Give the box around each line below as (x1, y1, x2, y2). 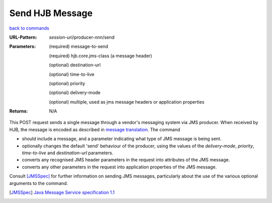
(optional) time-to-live (49, 71, 95, 77)
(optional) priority (49, 80, 86, 86)
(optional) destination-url (49, 62, 101, 68)
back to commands (9, 25, 49, 31)
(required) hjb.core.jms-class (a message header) (49, 53, 152, 59)
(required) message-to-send (49, 43, 108, 50)
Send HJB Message (9, 8, 93, 19)
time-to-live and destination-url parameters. (22, 150, 113, 156)
